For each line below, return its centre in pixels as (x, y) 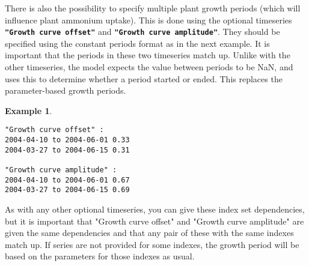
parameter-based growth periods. (66, 90)
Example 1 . (29, 110)
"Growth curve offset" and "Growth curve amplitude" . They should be (142, 32)
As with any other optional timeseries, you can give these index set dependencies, (155, 209)
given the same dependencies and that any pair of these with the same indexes (149, 233)
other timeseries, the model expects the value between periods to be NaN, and (149, 67)
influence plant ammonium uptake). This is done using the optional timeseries (148, 20)
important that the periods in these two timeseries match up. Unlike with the (148, 55)
